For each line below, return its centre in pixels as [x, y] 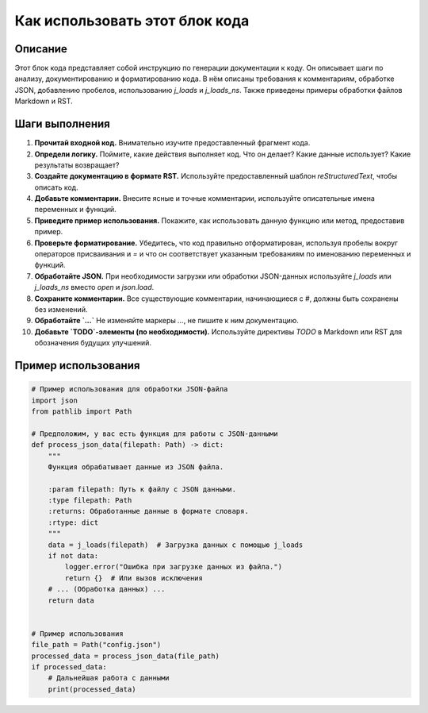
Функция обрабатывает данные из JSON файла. [136, 467]
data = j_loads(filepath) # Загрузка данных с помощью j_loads [176, 545]
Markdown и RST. [44, 101]
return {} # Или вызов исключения [134, 578]
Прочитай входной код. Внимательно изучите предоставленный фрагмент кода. [172, 143]
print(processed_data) [92, 689]
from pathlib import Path [82, 411]
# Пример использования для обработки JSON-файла [130, 389]
